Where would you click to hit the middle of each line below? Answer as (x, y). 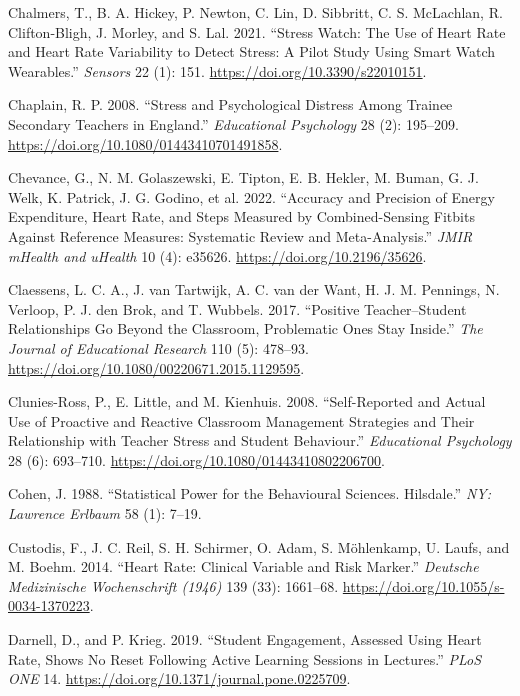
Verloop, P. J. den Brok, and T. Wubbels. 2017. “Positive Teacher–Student (237, 308)
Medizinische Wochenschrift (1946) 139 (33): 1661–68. (173, 585)
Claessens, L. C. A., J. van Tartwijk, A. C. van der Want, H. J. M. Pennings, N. (254, 289)
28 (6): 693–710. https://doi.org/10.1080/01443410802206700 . (197, 459)
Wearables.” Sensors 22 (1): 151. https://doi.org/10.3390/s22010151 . (217, 70)
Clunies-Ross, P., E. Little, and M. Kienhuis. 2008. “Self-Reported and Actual (247, 401)
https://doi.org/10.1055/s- (423, 585)
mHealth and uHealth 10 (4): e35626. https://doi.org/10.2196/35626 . (217, 255)
